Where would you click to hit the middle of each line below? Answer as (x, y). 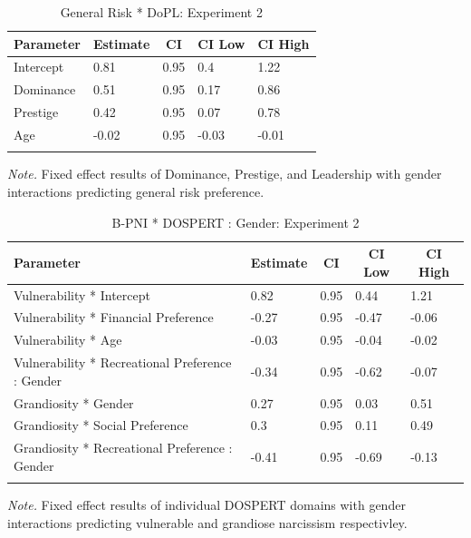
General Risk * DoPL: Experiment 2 (161, 12)
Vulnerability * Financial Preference (114, 317)
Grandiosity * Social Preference (101, 425)
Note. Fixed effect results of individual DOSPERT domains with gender (207, 505)
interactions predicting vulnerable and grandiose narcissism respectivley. (207, 522)
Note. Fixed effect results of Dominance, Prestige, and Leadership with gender (225, 174)
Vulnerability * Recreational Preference (123, 362)
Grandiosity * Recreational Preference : (123, 448)
